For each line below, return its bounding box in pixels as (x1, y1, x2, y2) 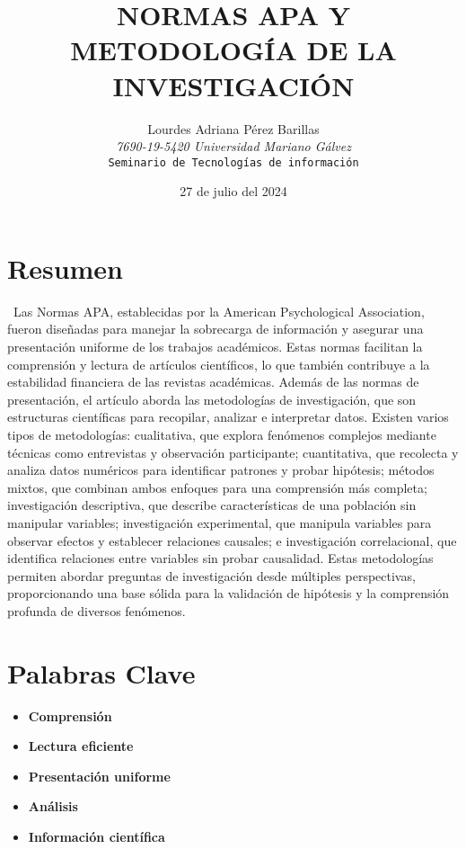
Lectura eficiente (28, 737, 134, 755)
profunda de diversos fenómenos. (7, 601, 186, 620)
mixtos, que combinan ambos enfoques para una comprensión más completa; (7, 478, 427, 496)
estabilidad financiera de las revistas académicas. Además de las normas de (7, 372, 419, 391)
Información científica (28, 827, 165, 846)
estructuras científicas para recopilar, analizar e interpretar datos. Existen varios (7, 407, 449, 426)
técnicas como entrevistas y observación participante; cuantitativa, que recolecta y (7, 442, 459, 461)
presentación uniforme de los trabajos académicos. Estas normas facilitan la (7, 337, 423, 356)
